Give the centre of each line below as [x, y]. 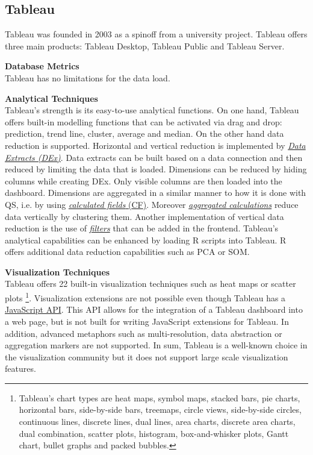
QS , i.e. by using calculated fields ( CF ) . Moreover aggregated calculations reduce [152, 204]
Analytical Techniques [51, 98]
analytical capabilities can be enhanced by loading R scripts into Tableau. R [146, 240]
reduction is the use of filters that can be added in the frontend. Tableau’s [142, 228]
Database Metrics [42, 66]
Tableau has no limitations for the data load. [88, 77]
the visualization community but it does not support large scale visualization [147, 356]
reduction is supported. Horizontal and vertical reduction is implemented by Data [155, 145]
